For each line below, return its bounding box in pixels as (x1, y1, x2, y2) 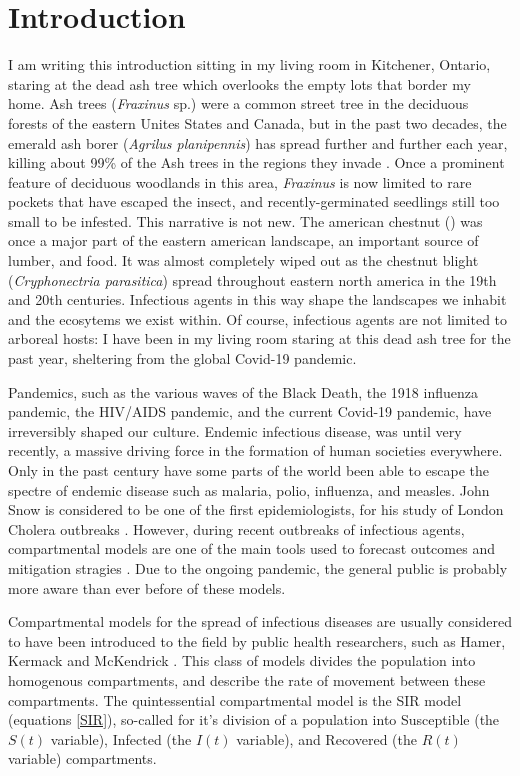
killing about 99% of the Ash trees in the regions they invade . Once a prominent (8, 152, 505, 173)
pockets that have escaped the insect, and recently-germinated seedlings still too (8, 191, 500, 212)
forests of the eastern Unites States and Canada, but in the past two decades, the (8, 112, 507, 133)
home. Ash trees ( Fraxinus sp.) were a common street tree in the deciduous (8, 93, 469, 114)
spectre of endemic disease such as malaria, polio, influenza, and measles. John (8, 479, 490, 500)
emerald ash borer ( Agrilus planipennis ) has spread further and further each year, (8, 132, 508, 153)
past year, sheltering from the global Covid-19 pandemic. (8, 348, 357, 369)
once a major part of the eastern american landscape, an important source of (8, 230, 479, 251)
